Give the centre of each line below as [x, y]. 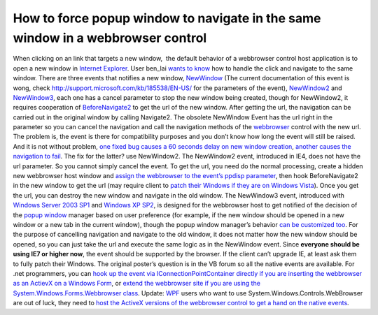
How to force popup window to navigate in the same [167, 18]
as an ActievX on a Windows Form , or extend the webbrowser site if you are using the [136, 284]
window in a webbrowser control [110, 38]
